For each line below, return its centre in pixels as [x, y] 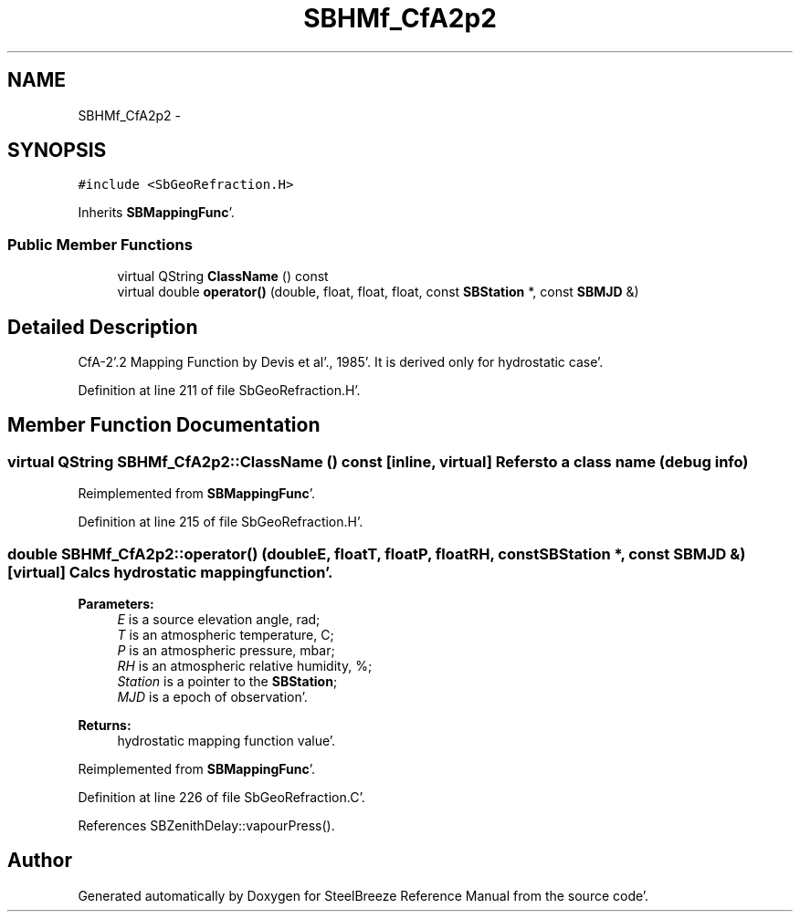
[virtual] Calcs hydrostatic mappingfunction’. [170, 572]
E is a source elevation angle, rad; [219, 619]
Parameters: [116, 604]
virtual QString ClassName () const [223, 277]
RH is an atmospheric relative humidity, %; [245, 666]
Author [40, 861]
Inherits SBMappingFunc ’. [156, 213]
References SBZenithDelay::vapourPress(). [206, 825]
